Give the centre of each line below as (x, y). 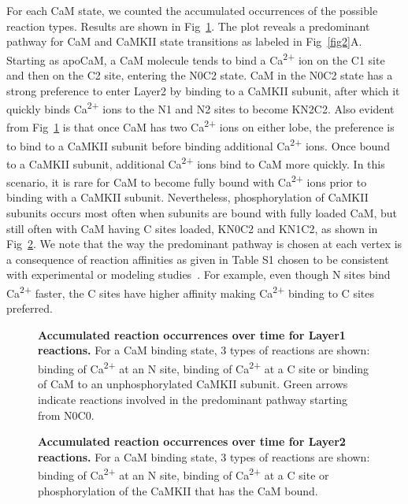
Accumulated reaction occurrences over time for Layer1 (192, 334)
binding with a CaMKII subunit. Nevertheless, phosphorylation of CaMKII (187, 197)
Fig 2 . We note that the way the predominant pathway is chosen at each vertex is (204, 244)
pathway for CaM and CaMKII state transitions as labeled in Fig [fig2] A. (184, 41)
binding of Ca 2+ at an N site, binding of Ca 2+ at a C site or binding (204, 367)
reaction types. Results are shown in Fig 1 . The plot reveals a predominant (188, 26)
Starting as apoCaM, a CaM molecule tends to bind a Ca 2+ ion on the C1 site (196, 58)
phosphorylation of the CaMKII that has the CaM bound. (178, 490)
